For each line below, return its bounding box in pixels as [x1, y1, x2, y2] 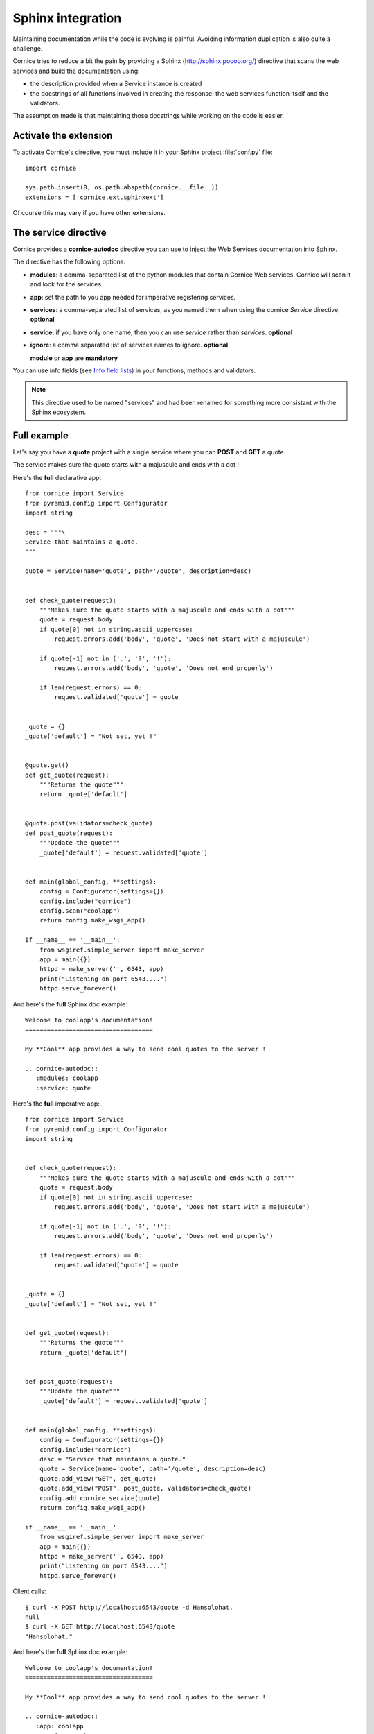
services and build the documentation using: [12, 67, 140, 75]
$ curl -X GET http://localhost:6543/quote [25, 1623, 175, 1631]
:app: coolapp [35, 1722, 84, 1730]
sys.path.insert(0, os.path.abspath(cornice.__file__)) [25, 184, 219, 191]
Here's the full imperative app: [12, 1099, 100, 1108]
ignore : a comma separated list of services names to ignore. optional [30, 341, 229, 350]
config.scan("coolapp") [39, 907, 121, 915]
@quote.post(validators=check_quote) [25, 819, 154, 827]
